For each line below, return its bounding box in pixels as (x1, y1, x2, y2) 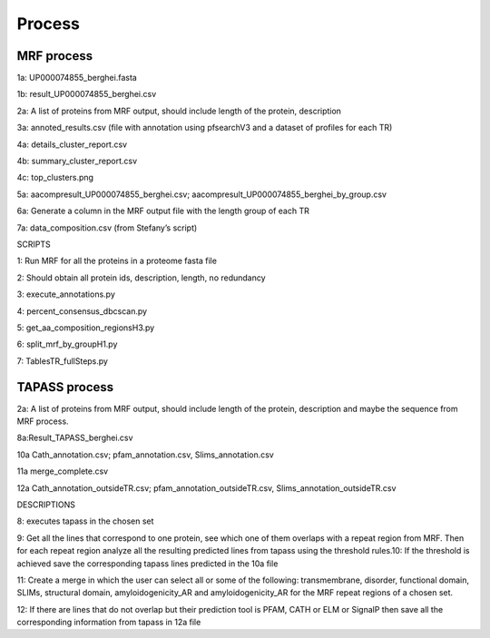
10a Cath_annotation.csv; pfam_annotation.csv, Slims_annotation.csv (16, 449, 274, 460)
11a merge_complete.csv (16, 466, 109, 476)
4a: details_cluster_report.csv (16, 139, 127, 150)
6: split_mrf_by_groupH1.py (16, 339, 118, 349)
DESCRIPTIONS (16, 499, 76, 510)
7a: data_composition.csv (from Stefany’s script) (16, 222, 198, 233)
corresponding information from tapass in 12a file (16, 617, 201, 628)
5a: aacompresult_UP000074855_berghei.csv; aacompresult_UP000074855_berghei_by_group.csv (16, 189, 387, 200)
